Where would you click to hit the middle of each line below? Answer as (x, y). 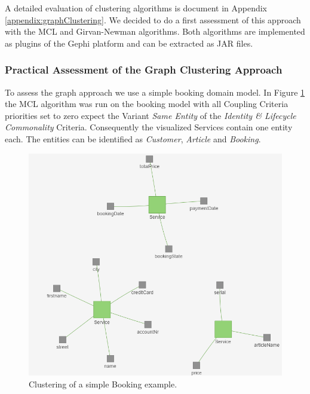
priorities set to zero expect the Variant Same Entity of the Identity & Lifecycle (151, 115)
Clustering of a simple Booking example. (103, 384)
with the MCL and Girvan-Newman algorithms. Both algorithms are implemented (155, 31)
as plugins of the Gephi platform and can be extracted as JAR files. (129, 43)
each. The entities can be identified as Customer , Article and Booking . (133, 138)
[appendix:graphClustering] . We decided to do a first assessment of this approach (153, 19)
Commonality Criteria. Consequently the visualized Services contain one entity (149, 127)
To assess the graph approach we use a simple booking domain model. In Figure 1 (155, 92)
